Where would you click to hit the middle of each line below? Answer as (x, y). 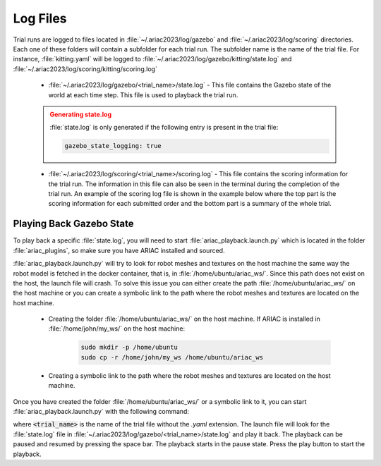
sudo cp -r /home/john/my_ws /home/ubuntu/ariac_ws (172, 357)
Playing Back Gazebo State (73, 224)
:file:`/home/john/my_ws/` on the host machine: (117, 329)
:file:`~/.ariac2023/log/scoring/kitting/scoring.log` (85, 69)
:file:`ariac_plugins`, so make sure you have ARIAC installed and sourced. (119, 250)
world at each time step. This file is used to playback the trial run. (143, 94)
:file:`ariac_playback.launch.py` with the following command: (101, 411)
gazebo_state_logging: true (113, 146)
